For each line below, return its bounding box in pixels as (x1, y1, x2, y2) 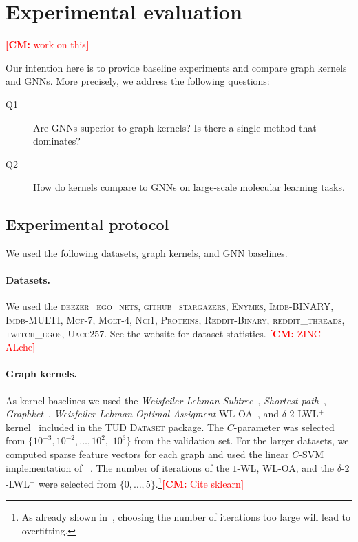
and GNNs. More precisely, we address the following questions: (6, 74, 270, 88)
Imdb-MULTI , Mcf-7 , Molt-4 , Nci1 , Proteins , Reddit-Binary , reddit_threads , (6, 313, 345, 327)
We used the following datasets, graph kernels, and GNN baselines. (6, 246, 288, 260)
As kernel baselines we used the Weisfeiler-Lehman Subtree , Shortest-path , (6, 393, 326, 407)
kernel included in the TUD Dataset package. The (6, 419, 224, 434)
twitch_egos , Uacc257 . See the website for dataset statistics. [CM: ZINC (6, 326, 321, 340)
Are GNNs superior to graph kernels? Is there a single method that (33, 120, 317, 134)
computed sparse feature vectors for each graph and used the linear (6, 447, 289, 461)
